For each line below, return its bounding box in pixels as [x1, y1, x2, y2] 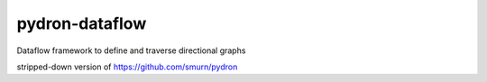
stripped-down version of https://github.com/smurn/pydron [16, 61, 238, 72]
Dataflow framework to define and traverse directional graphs [16, 45, 246, 56]
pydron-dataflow [16, 14, 147, 33]
